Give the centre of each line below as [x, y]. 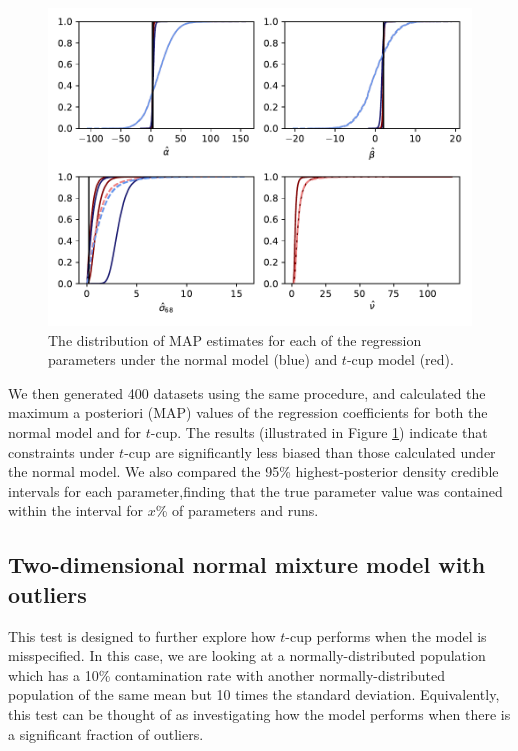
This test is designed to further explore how [142, 635]
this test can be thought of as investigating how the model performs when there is [259, 713]
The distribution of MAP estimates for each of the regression [235, 339]
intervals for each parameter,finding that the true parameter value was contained [255, 490]
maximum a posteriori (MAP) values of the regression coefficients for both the [248, 412]
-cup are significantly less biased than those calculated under [310, 451]
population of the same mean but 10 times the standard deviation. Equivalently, [254, 694]
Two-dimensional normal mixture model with [247, 564]
